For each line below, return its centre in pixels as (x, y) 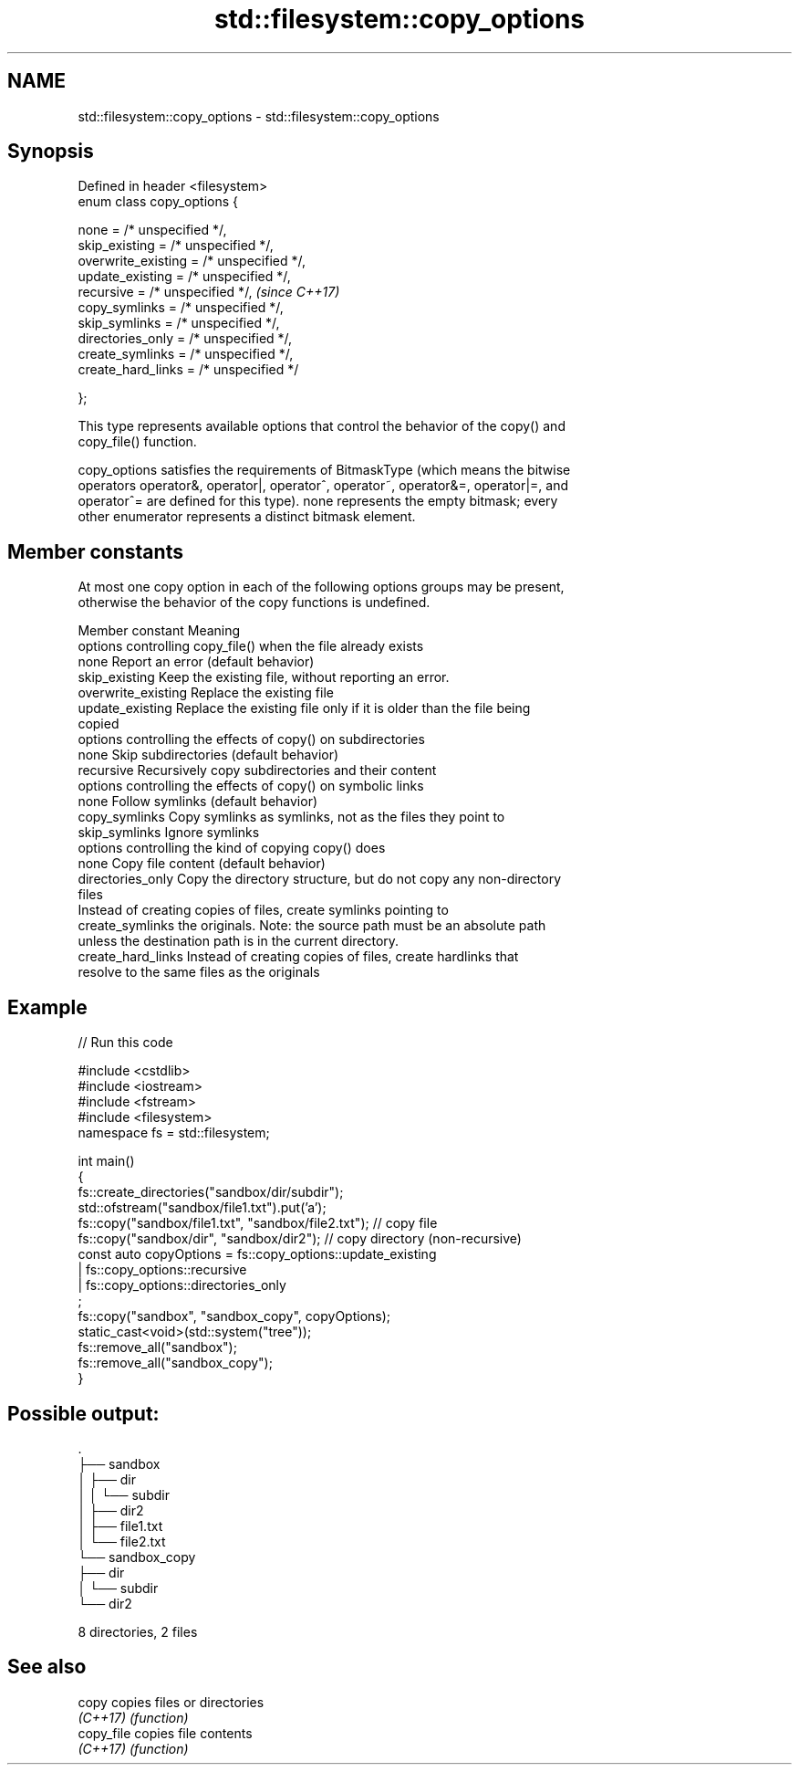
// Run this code (125, 1043)
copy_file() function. (137, 442)
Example (47, 1007)
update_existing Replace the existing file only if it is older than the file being (304, 708)
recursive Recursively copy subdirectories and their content (257, 771)
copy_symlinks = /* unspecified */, (181, 308)
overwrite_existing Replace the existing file (206, 693)
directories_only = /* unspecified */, (185, 339)
